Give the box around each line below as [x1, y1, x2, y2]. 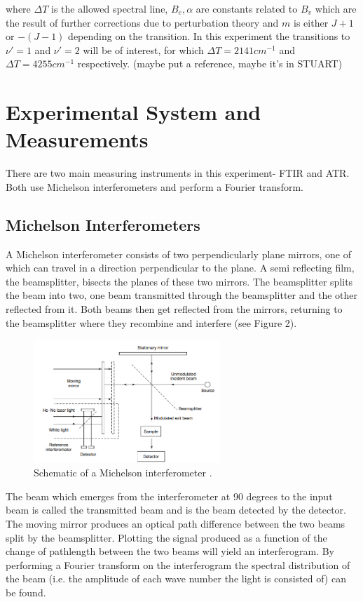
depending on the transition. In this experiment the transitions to [68, 29, 350, 44]
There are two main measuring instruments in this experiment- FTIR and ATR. [6, 166, 350, 180]
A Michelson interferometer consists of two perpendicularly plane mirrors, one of [6, 246, 352, 261]
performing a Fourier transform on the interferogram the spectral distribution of [6, 557, 350, 572]
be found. [6, 584, 46, 599]
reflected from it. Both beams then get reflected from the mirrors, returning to [6, 302, 343, 316]
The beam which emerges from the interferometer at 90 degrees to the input [6, 488, 333, 503]
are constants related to [196, 1, 298, 15]
